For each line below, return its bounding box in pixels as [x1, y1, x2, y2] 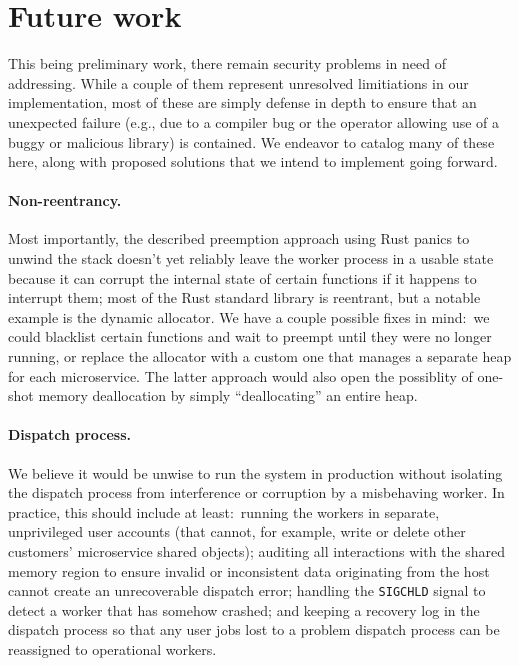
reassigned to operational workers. [8, 639, 217, 660]
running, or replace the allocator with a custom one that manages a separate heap [8, 346, 512, 367]
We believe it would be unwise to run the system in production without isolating [8, 462, 503, 483]
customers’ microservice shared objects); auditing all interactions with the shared [8, 541, 505, 561]
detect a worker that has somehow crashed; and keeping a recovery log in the [8, 599, 480, 620]
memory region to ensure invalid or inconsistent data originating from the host [8, 560, 490, 581]
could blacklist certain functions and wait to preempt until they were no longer [8, 326, 492, 347]
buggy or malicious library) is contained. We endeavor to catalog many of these [8, 131, 495, 152]
